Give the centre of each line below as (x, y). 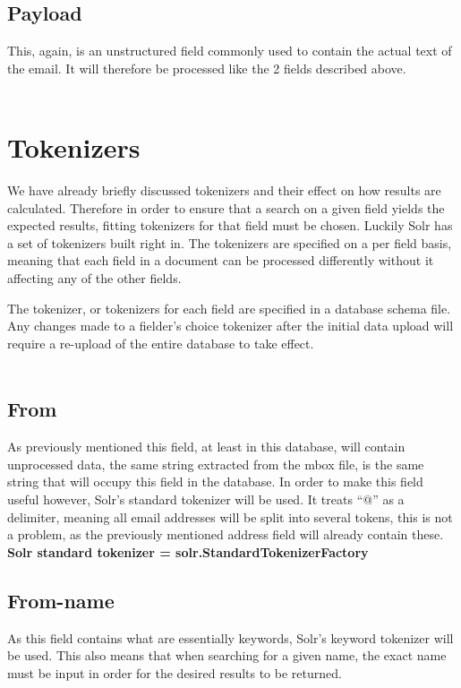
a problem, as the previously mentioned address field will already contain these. (226, 534)
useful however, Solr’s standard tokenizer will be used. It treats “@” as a (206, 499)
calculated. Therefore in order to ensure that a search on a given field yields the (226, 207)
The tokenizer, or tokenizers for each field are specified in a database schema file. (229, 308)
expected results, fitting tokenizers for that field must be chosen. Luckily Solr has (230, 225)
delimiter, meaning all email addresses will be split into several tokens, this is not (230, 516)
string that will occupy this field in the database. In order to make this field (215, 482)
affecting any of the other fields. (94, 278)
